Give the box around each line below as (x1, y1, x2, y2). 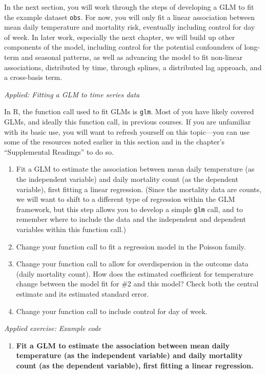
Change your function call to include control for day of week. (16, 305, 208, 316)
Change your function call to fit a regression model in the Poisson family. (16, 241, 246, 252)
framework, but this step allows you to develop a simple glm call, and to (16, 203, 243, 214)
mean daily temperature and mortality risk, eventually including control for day (4, 22, 255, 32)
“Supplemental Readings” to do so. (4, 146, 114, 157)
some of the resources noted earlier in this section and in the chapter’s (4, 136, 224, 147)
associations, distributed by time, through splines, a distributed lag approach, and (4, 61, 262, 72)
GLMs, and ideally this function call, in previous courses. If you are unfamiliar (4, 116, 251, 127)
